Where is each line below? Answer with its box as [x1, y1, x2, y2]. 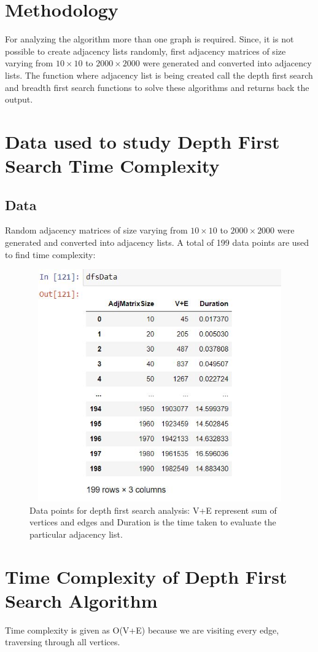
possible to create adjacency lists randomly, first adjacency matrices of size [5, 44, 286, 57]
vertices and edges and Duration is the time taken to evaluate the [29, 516, 276, 528]
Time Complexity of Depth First [5, 564, 287, 589]
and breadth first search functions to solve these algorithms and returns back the [5, 81, 309, 93]
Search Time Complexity [5, 153, 220, 178]
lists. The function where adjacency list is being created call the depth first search [5, 68, 313, 81]
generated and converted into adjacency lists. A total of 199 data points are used [5, 236, 309, 249]
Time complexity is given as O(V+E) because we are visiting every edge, [5, 623, 279, 636]
